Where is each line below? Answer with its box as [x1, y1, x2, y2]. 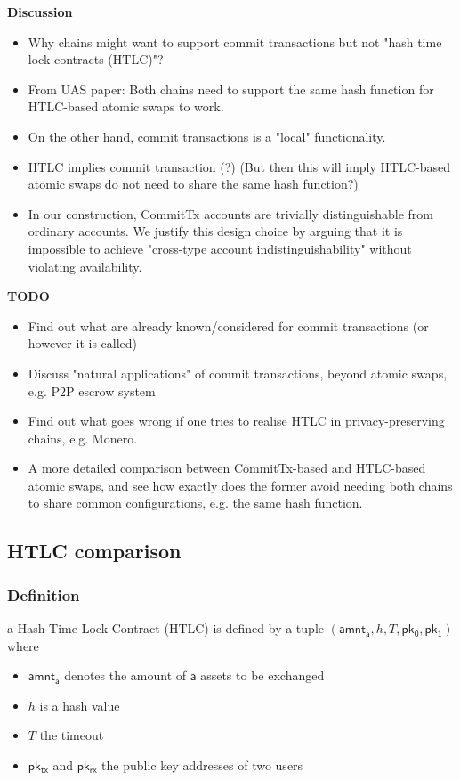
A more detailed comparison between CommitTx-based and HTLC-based [28, 459, 426, 477]
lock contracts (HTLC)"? [28, 50, 164, 69]
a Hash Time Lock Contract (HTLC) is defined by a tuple [7, 619, 324, 638]
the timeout [39, 726, 104, 744]
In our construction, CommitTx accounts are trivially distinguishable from [28, 204, 433, 223]
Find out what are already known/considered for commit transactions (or [28, 316, 429, 335]
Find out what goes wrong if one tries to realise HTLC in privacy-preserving [28, 411, 445, 430]
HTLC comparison [7, 537, 182, 565]
